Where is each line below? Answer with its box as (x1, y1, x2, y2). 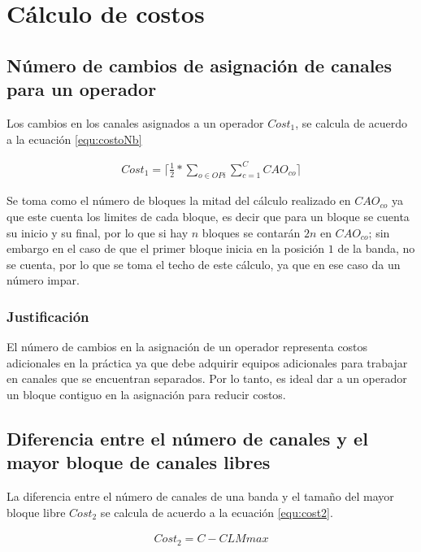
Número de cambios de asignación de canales (7, 52, 392, 77)
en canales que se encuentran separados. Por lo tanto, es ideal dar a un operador (7, 370, 407, 387)
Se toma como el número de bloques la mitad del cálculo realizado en (7, 192, 351, 209)
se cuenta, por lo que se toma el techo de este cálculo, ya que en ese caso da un (7, 255, 401, 272)
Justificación (7, 306, 89, 326)
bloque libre (7, 503, 66, 520)
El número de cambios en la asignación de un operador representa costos (7, 338, 368, 355)
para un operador (7, 76, 157, 102)
